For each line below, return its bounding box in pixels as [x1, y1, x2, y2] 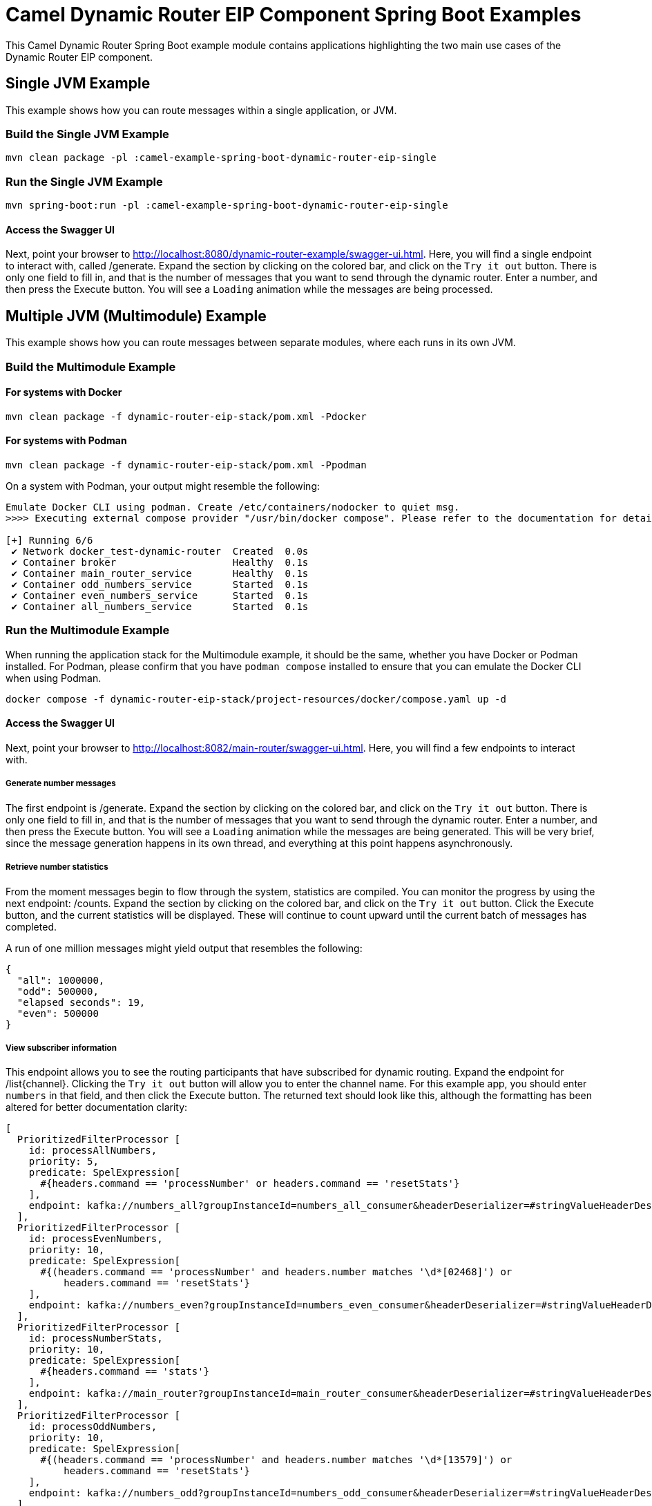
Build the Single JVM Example [6, 126, 169, 141]
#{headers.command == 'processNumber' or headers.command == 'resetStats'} [40, 1178, 460, 1190]
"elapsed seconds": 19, [17, 996, 146, 1008]
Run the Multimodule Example [6, 623, 170, 638]
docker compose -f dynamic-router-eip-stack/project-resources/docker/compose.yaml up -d [6, 693, 506, 705]
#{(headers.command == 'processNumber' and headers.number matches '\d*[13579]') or [40, 1454, 512, 1466]
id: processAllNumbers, [28, 1145, 157, 1156]
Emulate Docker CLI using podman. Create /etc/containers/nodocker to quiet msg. [6, 501, 460, 513]
